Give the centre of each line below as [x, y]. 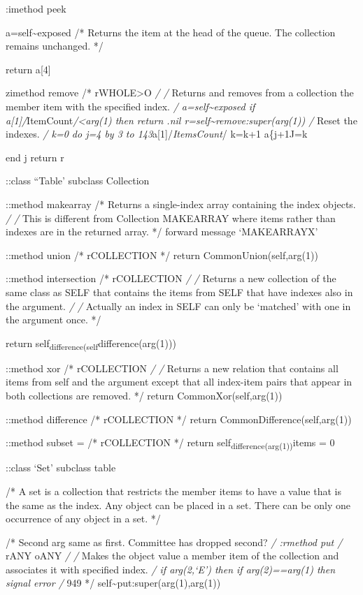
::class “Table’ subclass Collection [78, 181]
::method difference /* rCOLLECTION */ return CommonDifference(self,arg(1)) [179, 419]
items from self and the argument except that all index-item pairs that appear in [179, 382]
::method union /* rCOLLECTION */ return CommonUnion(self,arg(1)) [162, 255]
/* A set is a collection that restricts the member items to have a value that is [173, 491]
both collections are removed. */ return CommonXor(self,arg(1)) [144, 395]
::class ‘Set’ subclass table [61, 468]
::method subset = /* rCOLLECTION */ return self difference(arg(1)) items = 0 [170, 443]
